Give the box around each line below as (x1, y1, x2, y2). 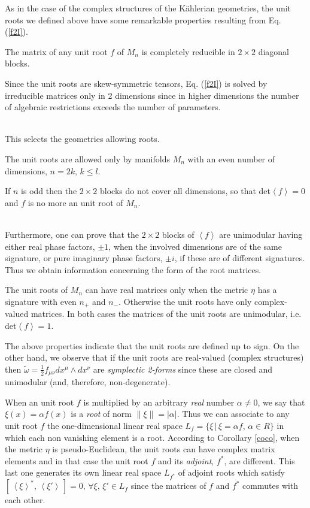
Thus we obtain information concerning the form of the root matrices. (5, 263, 262, 276)
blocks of (162, 228, 194, 240)
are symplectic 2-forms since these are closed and (93, 362, 273, 375)
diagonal (258, 45, 289, 58)
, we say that (257, 395, 305, 408)
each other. (5, 494, 45, 506)
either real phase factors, (5, 240, 95, 252)
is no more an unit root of (28, 196, 123, 208)
